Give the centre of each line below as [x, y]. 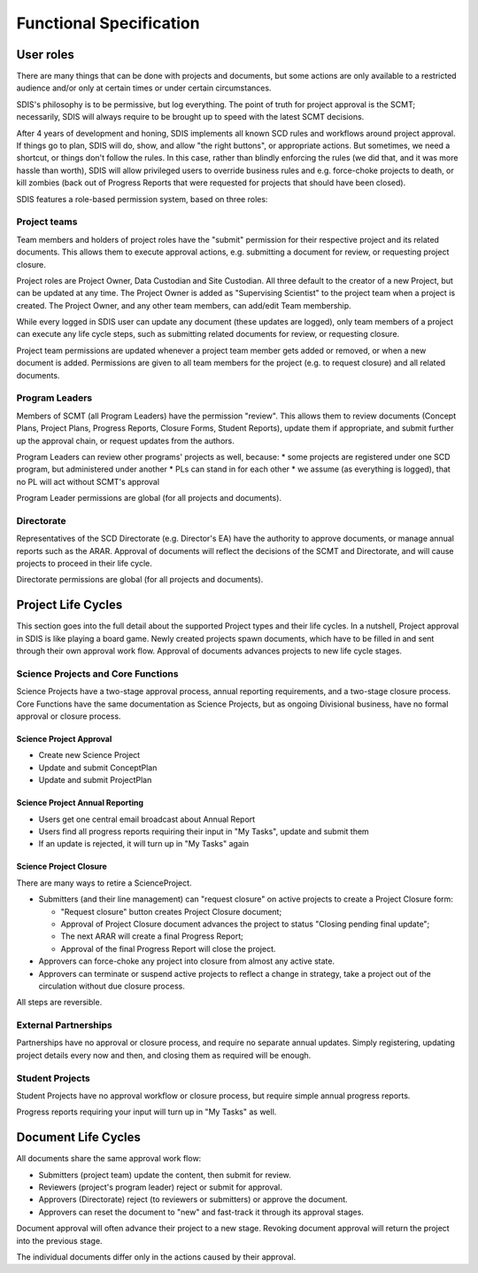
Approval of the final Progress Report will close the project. [168, 949]
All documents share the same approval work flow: [109, 1159]
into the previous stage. [59, 1240]
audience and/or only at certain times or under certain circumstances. [144, 88]
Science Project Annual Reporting [80, 803]
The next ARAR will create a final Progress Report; [152, 936]
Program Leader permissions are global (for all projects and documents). [149, 498]
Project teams [47, 222]
